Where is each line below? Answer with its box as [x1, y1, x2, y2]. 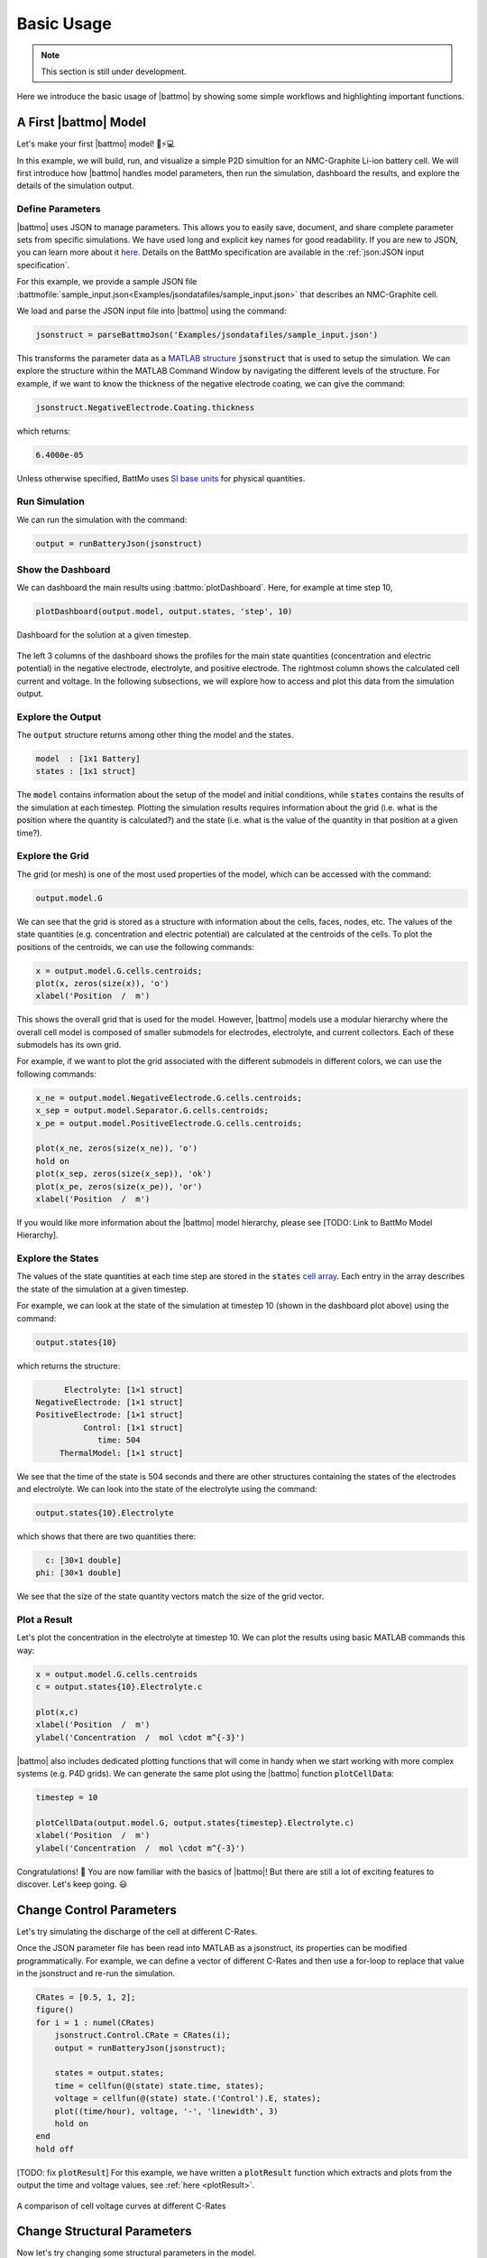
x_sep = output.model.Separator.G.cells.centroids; [35, 1106, 270, 1115]
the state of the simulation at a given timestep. [16, 1283, 189, 1294]
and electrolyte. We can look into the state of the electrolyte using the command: [16, 1483, 317, 1494]
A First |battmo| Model [16, 115, 146, 130]
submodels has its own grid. [16, 1040, 122, 1050]
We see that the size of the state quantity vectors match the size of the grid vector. [16, 1591, 325, 1602]
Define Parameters [16, 203, 101, 216]
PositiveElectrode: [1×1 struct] [35, 1410, 184, 1420]
